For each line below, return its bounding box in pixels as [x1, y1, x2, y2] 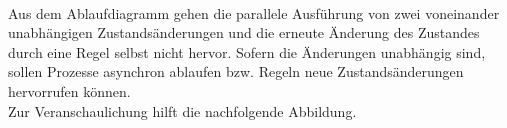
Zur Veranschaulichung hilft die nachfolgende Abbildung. [8, 100, 357, 121]
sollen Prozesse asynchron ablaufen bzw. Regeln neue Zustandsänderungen [8, 61, 464, 82]
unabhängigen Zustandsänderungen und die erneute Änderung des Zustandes [8, 22, 480, 43]
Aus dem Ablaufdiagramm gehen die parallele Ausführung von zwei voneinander [8, 2, 500, 23]
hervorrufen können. [8, 80, 131, 101]
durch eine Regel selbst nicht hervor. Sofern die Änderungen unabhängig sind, [8, 41, 486, 62]
